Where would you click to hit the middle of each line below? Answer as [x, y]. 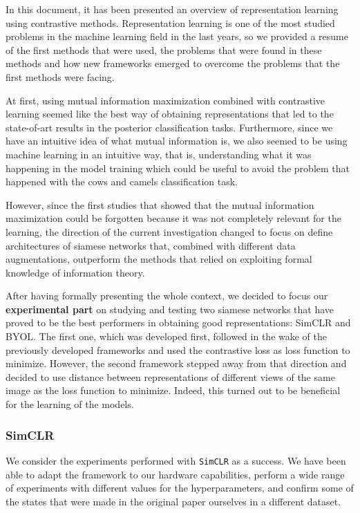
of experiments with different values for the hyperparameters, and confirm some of [180, 488]
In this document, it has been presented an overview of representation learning [172, 9]
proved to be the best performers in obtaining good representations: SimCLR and [178, 323]
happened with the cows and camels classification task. [122, 181]
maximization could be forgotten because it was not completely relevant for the [173, 218]
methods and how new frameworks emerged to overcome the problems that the [173, 63]
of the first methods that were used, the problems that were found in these [164, 49]
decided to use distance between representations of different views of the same [170, 376]
